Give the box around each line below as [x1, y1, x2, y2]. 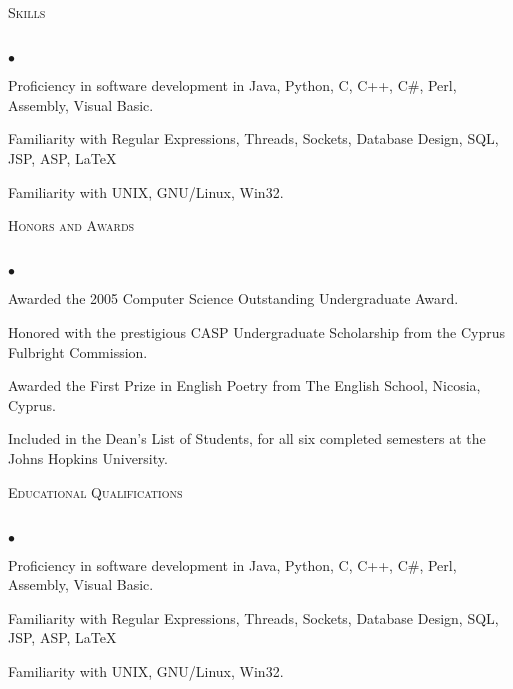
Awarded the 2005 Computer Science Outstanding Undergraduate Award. [8, 288, 459, 309]
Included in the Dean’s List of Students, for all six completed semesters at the [8, 428, 486, 449]
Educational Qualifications [8, 481, 183, 502]
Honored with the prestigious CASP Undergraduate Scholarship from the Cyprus [8, 321, 506, 342]
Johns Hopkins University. [8, 447, 168, 468]
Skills [8, 2, 46, 22]
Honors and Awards [8, 215, 135, 236]
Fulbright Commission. [8, 341, 148, 362]
